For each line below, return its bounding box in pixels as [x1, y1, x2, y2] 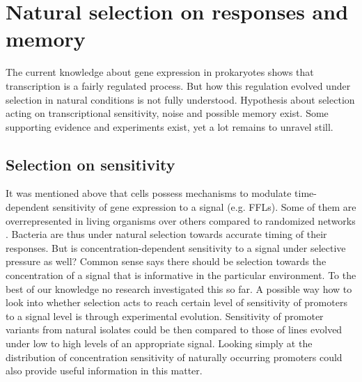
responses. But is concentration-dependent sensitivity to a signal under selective [6, 240, 346, 255]
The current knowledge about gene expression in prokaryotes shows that [6, 65, 314, 79]
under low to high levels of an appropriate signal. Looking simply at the [6, 336, 313, 351]
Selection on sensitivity [6, 153, 175, 175]
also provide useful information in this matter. [6, 363, 203, 378]
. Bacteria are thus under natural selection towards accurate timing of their [6, 227, 327, 241]
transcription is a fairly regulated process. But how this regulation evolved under [6, 78, 351, 93]
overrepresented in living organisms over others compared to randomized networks [6, 213, 356, 228]
